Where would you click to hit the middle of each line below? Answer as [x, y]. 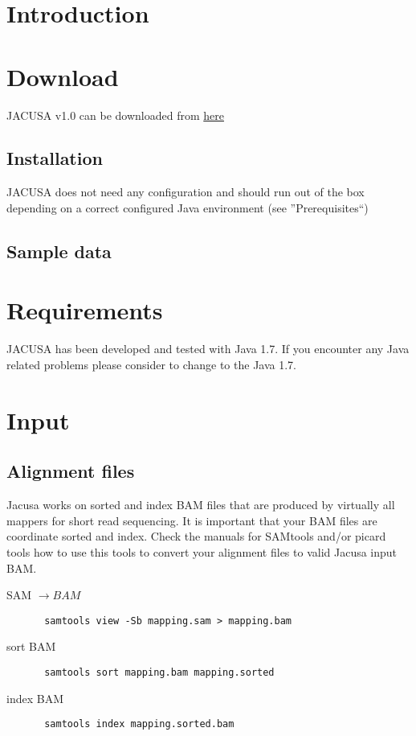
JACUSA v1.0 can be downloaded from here [115, 115]
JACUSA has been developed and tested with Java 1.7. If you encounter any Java [208, 349]
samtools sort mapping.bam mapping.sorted [159, 672]
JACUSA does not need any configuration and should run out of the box [186, 192]
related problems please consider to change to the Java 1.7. [152, 364]
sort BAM [31, 646]
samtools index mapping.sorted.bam [139, 724]
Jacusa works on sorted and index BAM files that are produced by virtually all [201, 505]
